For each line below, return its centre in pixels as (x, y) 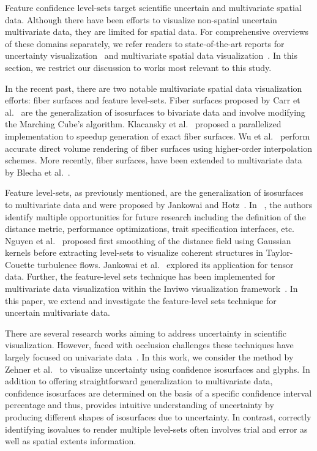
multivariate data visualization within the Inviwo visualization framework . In (151, 289)
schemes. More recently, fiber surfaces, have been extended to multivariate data (154, 160)
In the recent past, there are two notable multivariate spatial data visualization (154, 88)
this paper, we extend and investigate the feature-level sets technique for (141, 300)
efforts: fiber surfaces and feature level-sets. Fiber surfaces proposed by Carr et (153, 100)
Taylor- (279, 252)
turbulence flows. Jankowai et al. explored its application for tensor (165, 264)
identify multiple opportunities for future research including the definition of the (155, 216)
